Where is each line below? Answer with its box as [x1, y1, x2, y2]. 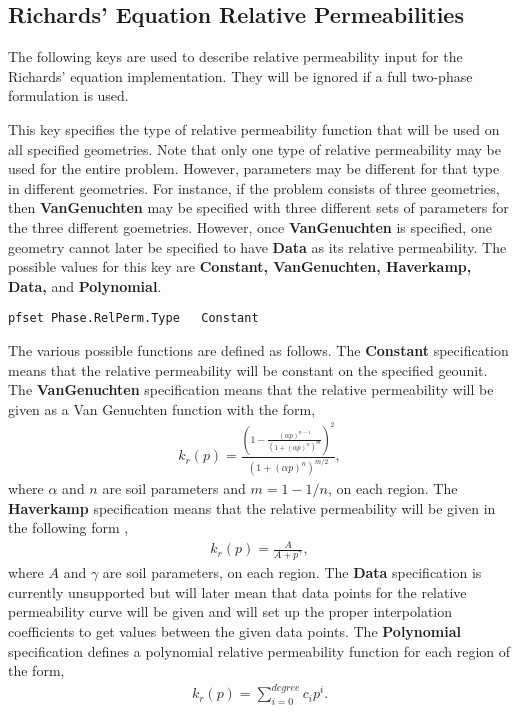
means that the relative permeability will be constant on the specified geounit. [8, 359, 488, 380]
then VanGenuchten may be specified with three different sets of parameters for [8, 197, 509, 218]
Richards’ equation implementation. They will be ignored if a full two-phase [8, 65, 473, 86]
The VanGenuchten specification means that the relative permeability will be [8, 379, 494, 400]
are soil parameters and [102, 478, 246, 499]
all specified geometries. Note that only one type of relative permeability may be [8, 138, 501, 159]
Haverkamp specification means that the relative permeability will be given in [8, 497, 496, 518]
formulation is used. [8, 85, 129, 106]
